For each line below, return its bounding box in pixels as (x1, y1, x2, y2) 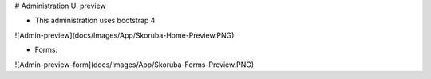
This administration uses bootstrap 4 (34, 16, 156, 26)
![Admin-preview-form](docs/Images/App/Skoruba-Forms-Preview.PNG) (14, 60, 255, 69)
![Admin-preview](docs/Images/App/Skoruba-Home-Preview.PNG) (14, 30, 235, 40)
